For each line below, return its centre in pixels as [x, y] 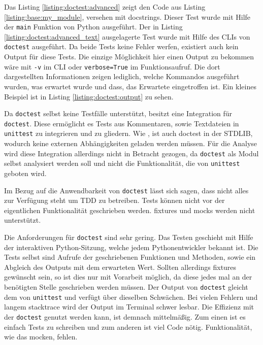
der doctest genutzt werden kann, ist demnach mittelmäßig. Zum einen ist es [125, 316]
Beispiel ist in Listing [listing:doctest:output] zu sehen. [89, 96]
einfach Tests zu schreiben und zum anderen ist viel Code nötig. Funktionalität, [128, 326]
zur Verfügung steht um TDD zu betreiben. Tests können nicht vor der [114, 200]
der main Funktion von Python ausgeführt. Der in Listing [93, 27]
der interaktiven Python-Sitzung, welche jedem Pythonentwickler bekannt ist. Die [131, 247]
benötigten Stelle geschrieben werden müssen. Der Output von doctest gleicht [126, 287]
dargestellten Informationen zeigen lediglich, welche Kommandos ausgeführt [122, 76]
